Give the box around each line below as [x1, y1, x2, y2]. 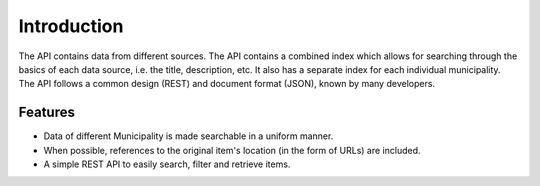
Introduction [18, 15, 124, 37]
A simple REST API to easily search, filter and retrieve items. [43, 158, 291, 170]
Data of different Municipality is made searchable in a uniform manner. [43, 130, 334, 142]
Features [18, 104, 75, 121]
